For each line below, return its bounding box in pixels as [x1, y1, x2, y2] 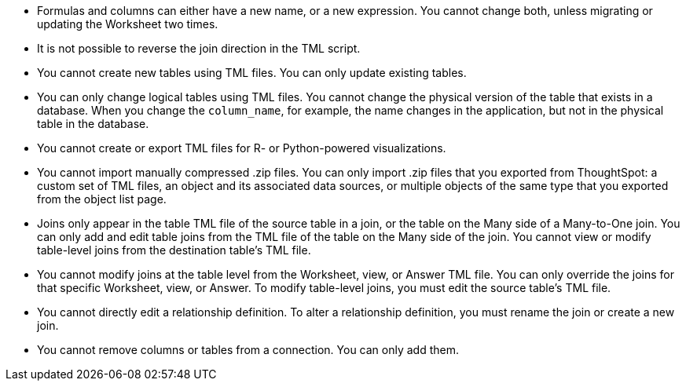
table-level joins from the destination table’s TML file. [37, 243, 311, 257]
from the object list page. [37, 192, 167, 206]
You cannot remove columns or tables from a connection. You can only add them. [37, 343, 460, 356]
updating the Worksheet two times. [37, 17, 218, 31]
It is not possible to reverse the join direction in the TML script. [37, 42, 361, 55]
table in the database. [37, 117, 149, 130]
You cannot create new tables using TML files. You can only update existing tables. [37, 66, 467, 79]
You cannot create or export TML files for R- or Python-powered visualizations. [37, 141, 446, 155]
